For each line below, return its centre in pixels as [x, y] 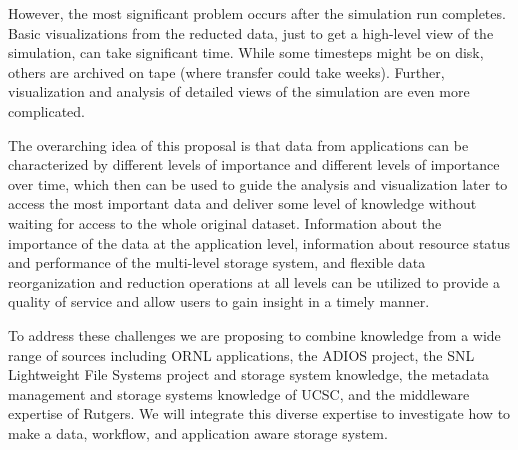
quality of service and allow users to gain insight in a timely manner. [219, 301]
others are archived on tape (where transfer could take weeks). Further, [226, 71]
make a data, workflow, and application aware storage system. [198, 432]
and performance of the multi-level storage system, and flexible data [217, 262]
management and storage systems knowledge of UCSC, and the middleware [239, 393]
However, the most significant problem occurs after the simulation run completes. [257, 13]
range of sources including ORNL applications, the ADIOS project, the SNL [241, 354]
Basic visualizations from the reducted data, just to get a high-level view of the [251, 32]
